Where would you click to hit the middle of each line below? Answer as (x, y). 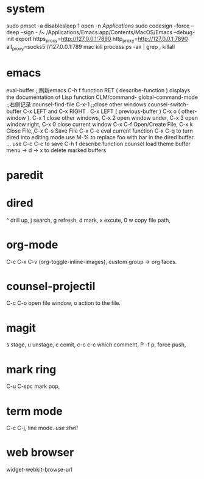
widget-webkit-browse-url (40, 470)
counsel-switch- (168, 104)
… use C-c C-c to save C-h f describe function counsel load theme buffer (98, 144)
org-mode (32, 245)
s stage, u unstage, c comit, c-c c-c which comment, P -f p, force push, (96, 345)
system (26, 9)
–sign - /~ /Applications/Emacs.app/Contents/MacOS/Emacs (96, 32)
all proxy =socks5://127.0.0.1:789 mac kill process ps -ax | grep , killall (91, 47)
